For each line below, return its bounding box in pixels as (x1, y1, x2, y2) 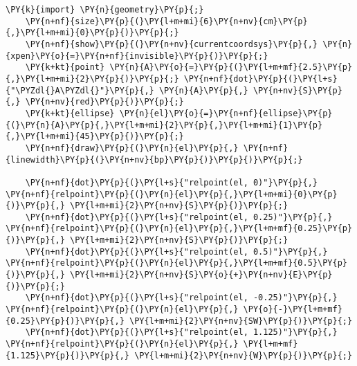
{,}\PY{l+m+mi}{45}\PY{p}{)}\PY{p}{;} (6, 131, 184, 142)
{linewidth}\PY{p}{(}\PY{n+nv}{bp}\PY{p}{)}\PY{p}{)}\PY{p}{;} (6, 154, 303, 165)
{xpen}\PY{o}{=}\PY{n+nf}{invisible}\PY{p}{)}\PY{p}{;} (6, 51, 268, 61)
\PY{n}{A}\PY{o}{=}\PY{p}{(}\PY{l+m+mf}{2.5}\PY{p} (109, 62, 353, 73)
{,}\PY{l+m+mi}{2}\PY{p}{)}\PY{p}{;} (6, 73, 179, 84)
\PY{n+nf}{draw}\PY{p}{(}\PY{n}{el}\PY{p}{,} (25, 143, 239, 153)
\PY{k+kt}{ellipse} (25, 108, 115, 118)
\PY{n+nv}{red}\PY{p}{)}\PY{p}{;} (25, 97, 184, 107)
